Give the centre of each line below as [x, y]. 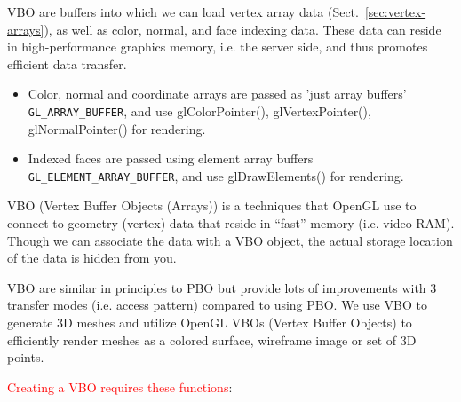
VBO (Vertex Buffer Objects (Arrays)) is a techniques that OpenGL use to [212, 205]
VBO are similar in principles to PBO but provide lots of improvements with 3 [222, 287]
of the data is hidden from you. [92, 258]
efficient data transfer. [67, 63]
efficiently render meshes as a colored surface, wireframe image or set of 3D [212, 339]
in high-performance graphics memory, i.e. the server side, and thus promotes [218, 47]
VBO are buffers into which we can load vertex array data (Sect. [183, 12]
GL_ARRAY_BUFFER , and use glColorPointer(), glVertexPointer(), [199, 110]
